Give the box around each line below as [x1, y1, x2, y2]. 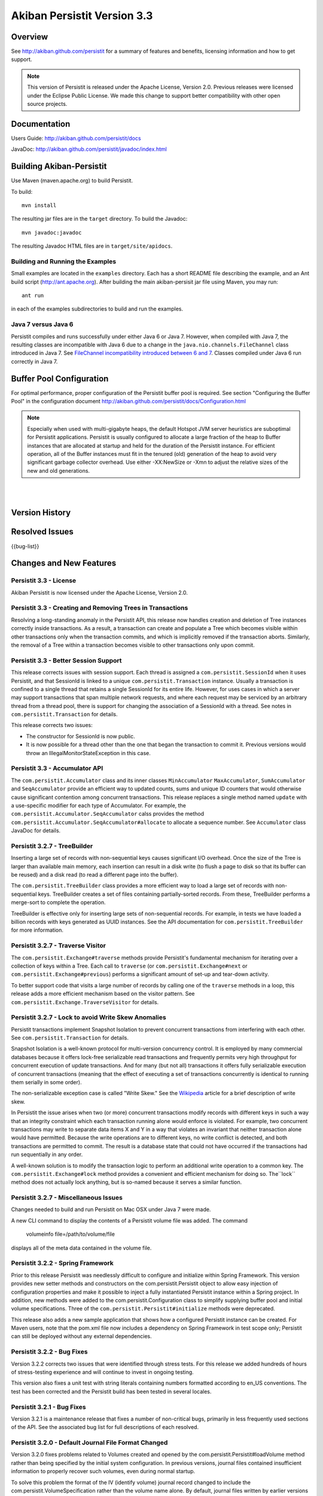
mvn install [22, 202, 57, 209]
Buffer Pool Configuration [11, 373, 109, 384]
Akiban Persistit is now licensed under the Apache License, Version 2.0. [11, 589, 188, 596]
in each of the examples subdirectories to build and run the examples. [11, 305, 184, 312]
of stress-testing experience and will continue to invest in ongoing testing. [11, 1369, 194, 1376]
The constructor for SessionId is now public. [26, 732, 136, 740]
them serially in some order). [11, 1078, 82, 1085]
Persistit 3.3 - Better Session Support [11, 656, 122, 664]
